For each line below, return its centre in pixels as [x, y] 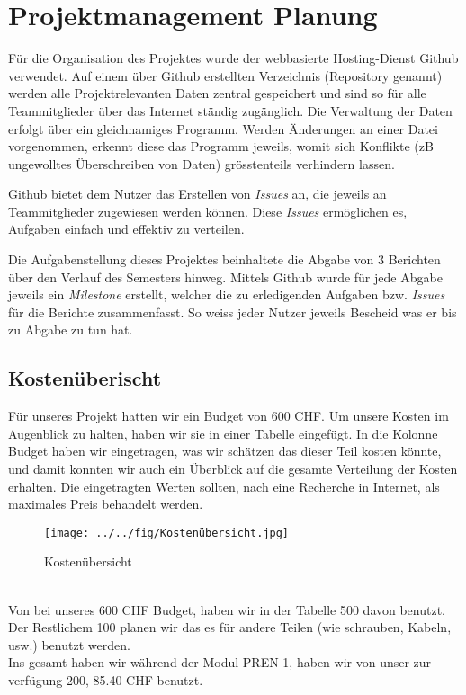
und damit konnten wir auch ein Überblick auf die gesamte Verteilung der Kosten [233, 469]
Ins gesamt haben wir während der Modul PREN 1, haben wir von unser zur [220, 662]
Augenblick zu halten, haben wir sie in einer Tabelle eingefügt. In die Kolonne [223, 433]
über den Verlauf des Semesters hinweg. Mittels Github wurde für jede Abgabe [225, 276]
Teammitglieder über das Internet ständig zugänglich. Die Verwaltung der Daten [230, 110]
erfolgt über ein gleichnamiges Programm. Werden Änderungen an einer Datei [223, 128]
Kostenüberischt [85, 378]
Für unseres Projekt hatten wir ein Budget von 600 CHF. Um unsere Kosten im [229, 416]
